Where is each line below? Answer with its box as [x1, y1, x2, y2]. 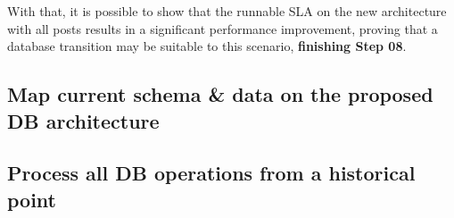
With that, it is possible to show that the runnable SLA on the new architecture [7, 2, 447, 20]
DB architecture [7, 106, 160, 134]
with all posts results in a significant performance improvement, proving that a [7, 19, 438, 38]
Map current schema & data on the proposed [7, 80, 433, 108]
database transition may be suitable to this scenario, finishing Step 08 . [7, 37, 407, 55]
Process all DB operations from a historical [7, 159, 416, 187]
